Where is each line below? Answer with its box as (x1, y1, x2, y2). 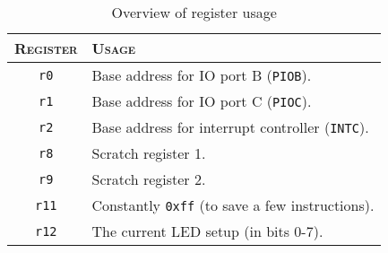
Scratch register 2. (91, 169, 206, 189)
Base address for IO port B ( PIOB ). (91, 65, 312, 85)
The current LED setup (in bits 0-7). (91, 221, 323, 241)
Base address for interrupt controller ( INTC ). (91, 117, 369, 137)
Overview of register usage (111, 2, 277, 22)
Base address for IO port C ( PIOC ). (91, 91, 312, 111)
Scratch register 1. (91, 143, 206, 163)
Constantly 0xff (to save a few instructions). (91, 195, 375, 215)
